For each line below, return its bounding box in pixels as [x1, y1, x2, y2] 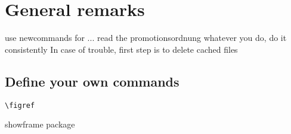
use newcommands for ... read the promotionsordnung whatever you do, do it [5, 31, 287, 44]
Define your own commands [5, 72, 179, 90]
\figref [5, 101, 35, 110]
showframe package [5, 118, 75, 130]
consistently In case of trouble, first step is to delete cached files [5, 43, 238, 55]
